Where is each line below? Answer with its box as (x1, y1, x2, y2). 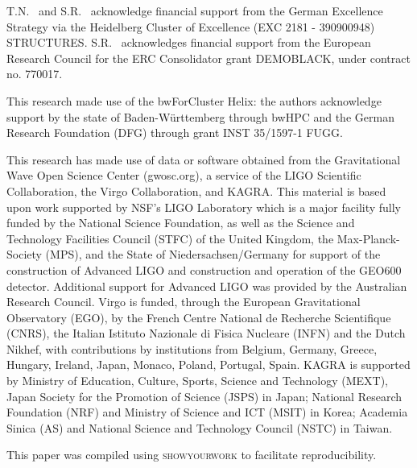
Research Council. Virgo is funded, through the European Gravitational (6, 293, 361, 310)
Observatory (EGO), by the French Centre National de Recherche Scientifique (6, 309, 391, 325)
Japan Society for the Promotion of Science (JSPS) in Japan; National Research (6, 387, 403, 404)
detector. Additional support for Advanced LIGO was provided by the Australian (6, 277, 407, 294)
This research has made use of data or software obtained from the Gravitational (6, 151, 401, 168)
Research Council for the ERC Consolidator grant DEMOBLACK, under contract (6, 49, 411, 66)
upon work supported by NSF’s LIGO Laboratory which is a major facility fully (6, 198, 402, 215)
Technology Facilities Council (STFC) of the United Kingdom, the (6, 230, 334, 246)
